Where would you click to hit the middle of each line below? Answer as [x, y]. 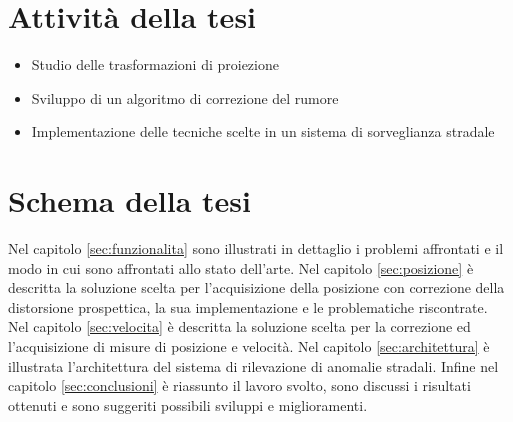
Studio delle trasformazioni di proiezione [155, 64]
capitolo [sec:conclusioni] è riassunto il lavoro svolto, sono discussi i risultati [239, 385]
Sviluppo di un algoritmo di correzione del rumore [185, 97]
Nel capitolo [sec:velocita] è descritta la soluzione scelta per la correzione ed [239, 326]
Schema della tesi [129, 200]
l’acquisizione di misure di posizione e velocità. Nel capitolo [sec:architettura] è [249, 346]
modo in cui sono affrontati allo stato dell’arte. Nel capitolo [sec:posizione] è [241, 267]
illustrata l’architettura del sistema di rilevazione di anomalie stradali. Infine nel [253, 365]
